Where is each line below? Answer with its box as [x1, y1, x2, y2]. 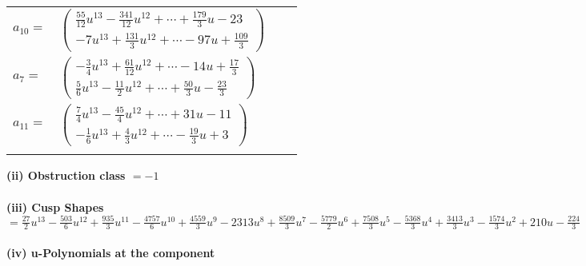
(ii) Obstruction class [6, 167, 126, 184]
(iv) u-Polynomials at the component [6, 244, 215, 261]
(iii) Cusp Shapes [6, 198, 104, 215]
